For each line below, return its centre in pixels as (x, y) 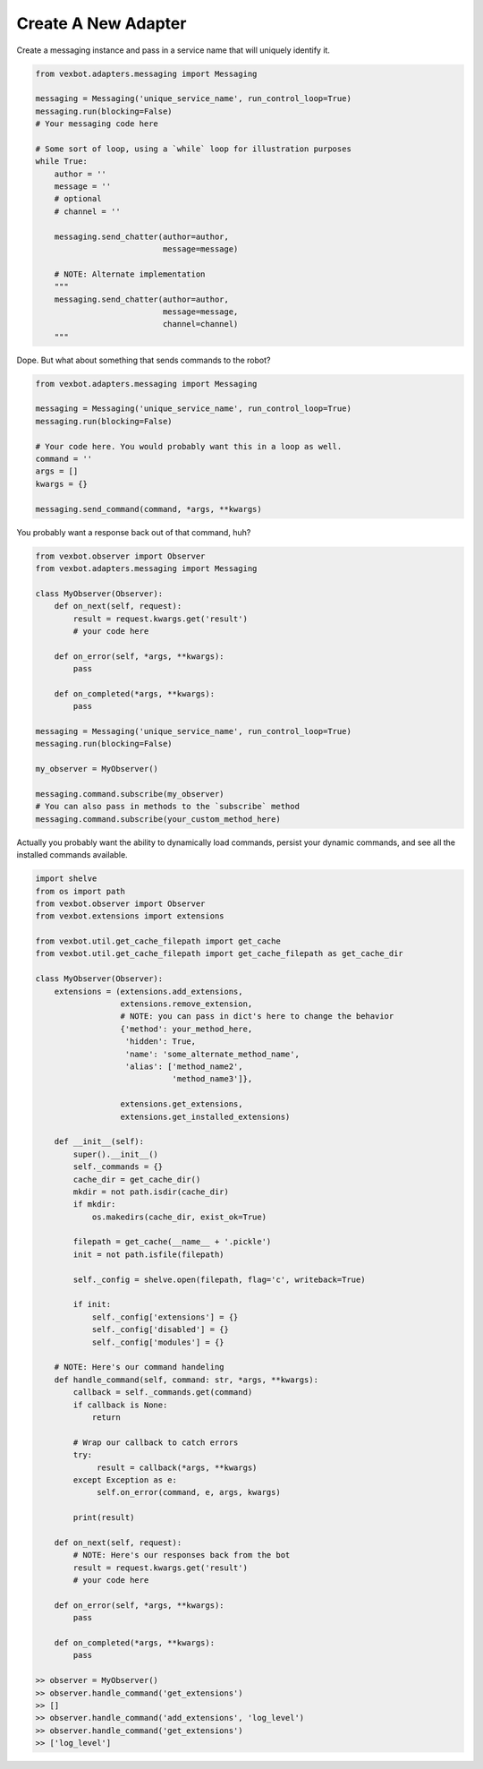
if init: (92, 1304)
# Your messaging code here (97, 124)
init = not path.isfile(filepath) (148, 1254)
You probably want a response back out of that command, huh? (134, 532)
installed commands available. (72, 855)
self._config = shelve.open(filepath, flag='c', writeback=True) (219, 1279)
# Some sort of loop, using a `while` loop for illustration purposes (194, 149)
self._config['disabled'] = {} (161, 1330)
